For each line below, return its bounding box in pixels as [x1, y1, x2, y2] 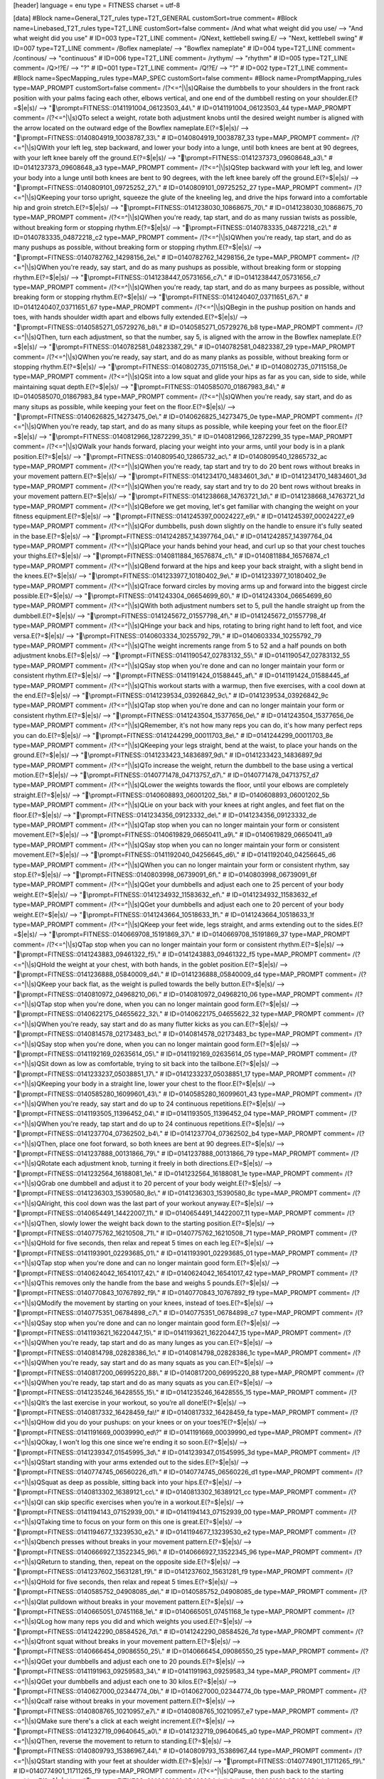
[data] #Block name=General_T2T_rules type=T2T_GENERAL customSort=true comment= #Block [13, 14, 298, 23]
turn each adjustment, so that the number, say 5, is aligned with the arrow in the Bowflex [59, 332, 319, 341]
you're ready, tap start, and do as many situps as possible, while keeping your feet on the [60, 422, 322, 431]
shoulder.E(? [321, 93, 358, 102]
